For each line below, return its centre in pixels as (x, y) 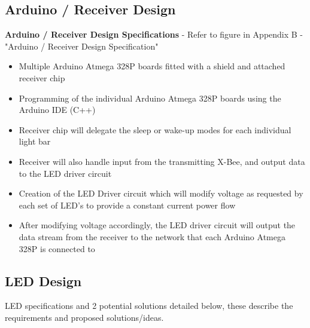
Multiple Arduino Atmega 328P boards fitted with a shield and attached (152, 66)
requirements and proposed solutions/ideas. (84, 317)
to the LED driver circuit (65, 173)
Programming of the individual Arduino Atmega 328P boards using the (150, 98)
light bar (35, 141)
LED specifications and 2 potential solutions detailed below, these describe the (149, 306)
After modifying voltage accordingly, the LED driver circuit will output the (157, 225)
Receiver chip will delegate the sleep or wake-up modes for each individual (155, 129)
